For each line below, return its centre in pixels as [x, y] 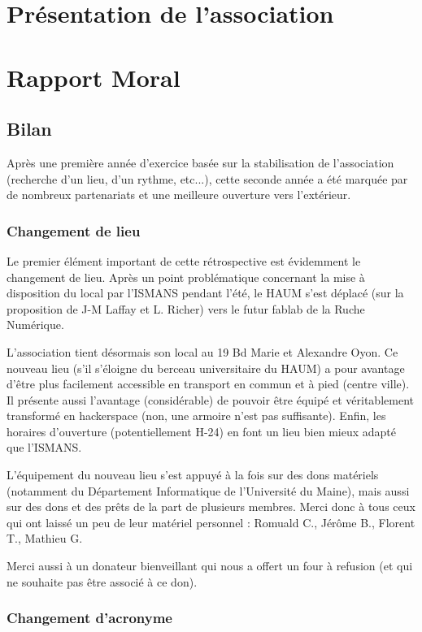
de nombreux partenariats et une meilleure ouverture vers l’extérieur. [179, 195]
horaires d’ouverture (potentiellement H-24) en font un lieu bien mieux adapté [201, 431]
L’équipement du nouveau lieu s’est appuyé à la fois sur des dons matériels [193, 475]
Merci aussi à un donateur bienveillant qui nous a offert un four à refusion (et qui [210, 566]
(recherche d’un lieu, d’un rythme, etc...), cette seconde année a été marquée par [207, 178]
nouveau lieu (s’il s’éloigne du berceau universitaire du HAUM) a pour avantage [206, 368]
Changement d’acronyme [89, 618]
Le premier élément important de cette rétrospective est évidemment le [184, 260]
